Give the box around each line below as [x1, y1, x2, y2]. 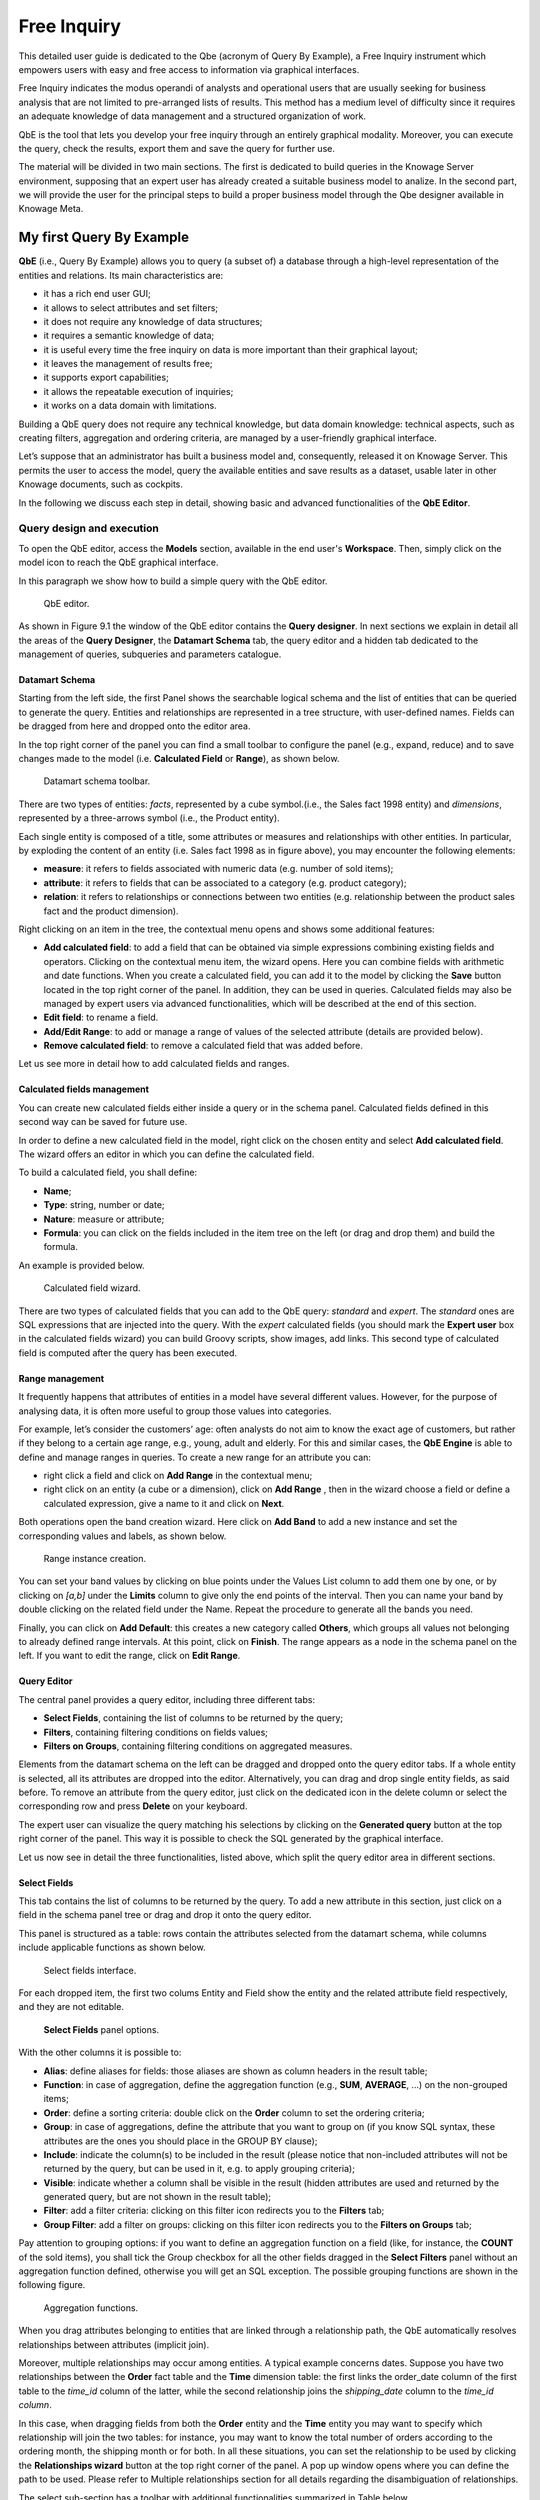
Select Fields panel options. [43, 2023, 160, 2035]
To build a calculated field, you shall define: [18, 1166, 198, 1179]
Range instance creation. [43, 1553, 147, 1565]
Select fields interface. [43, 1964, 137, 1976]
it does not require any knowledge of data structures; [43, 315, 263, 327]
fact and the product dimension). [43, 905, 179, 917]
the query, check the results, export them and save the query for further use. [18, 142, 335, 154]
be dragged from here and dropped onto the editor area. [18, 720, 251, 732]
